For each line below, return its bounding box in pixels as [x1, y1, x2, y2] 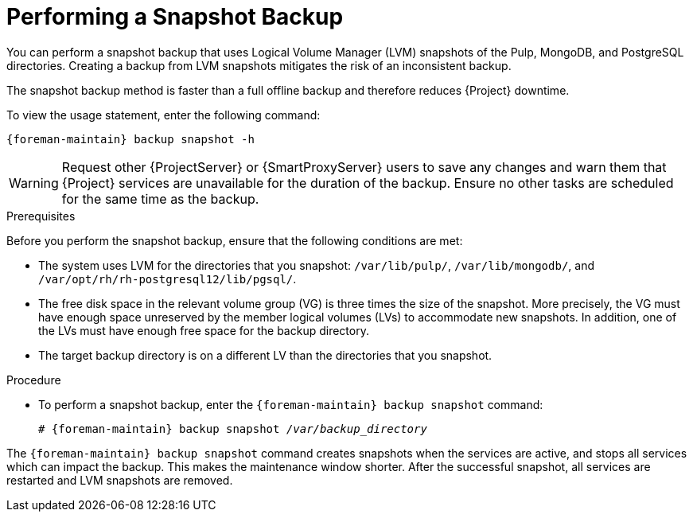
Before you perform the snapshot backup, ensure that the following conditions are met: [6, 233, 463, 247]
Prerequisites [6, 208, 76, 223]
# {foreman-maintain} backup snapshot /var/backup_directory [38, 422, 427, 435]
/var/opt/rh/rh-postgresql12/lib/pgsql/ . [38, 271, 297, 286]
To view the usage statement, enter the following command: [6, 107, 321, 122]
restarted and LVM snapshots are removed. [6, 473, 233, 487]
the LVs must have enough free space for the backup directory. [38, 323, 369, 337]
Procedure [6, 372, 61, 387]
